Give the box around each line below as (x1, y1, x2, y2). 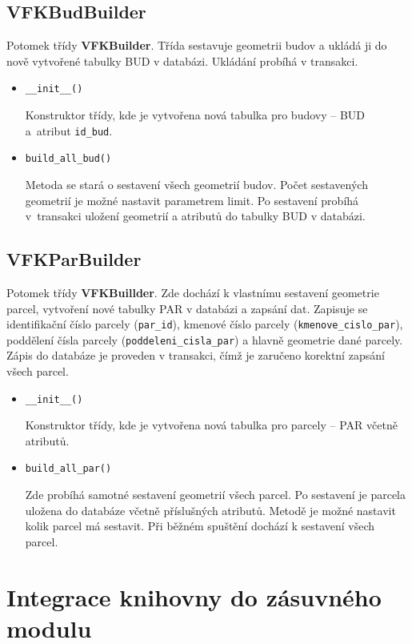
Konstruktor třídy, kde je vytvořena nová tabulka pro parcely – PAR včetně (25, 417, 398, 433)
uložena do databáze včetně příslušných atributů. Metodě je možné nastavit (25, 501, 396, 518)
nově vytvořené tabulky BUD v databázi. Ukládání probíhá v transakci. (6, 52, 358, 69)
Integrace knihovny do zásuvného (6, 580, 382, 613)
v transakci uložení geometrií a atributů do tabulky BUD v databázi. (25, 207, 366, 224)
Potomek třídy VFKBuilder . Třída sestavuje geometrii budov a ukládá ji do (6, 37, 387, 54)
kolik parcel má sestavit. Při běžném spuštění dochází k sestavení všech (25, 517, 375, 534)
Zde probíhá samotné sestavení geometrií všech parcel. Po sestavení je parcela (25, 486, 406, 503)
